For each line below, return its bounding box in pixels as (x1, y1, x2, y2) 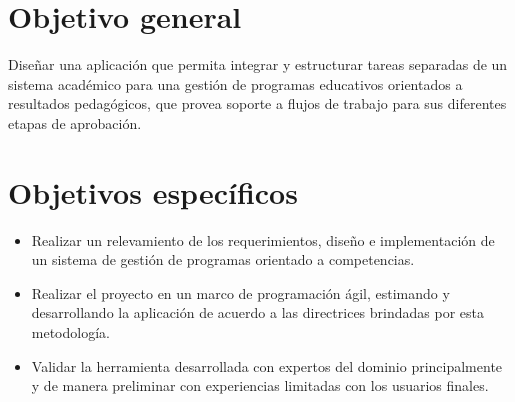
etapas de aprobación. (8, 112, 142, 133)
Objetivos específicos (8, 171, 298, 212)
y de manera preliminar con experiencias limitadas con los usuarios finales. (31, 375, 489, 396)
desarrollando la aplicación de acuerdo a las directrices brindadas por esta (31, 302, 484, 323)
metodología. (31, 322, 110, 342)
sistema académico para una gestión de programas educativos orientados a (8, 73, 463, 94)
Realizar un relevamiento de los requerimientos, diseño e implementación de (31, 229, 495, 250)
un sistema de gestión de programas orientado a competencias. (31, 249, 415, 270)
